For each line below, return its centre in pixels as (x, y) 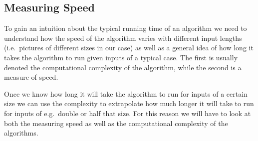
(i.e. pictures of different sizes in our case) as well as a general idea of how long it (129, 48)
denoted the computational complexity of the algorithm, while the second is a (123, 67)
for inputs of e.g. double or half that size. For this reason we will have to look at (128, 113)
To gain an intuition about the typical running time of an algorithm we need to (126, 28)
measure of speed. (31, 77)
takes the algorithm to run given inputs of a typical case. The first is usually (121, 57)
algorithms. (21, 133)
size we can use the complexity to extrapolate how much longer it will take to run (129, 103)
